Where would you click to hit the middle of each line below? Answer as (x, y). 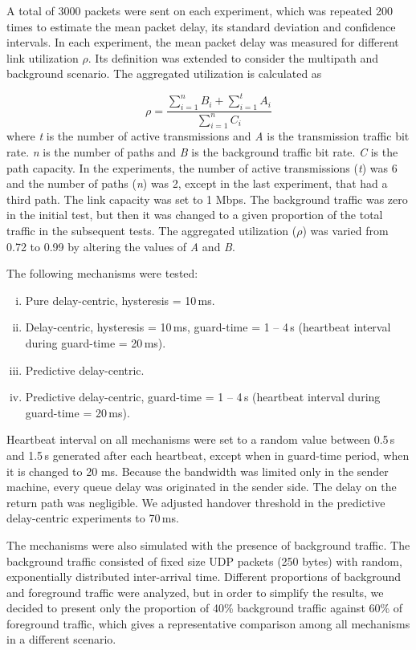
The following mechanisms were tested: (102, 273)
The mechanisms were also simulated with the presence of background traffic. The (208, 544)
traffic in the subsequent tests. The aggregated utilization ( (152, 230)
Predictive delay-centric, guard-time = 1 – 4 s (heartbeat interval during (203, 397)
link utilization (43, 57)
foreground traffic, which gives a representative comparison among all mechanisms (208, 623)
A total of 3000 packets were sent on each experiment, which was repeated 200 (200, 10)
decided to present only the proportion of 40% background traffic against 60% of (205, 608)
